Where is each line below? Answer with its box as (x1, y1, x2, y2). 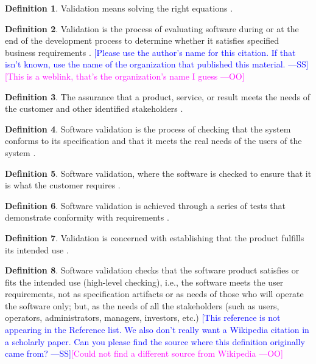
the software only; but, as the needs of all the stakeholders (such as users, (5, 299, 279, 312)
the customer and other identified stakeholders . (5, 102, 183, 115)
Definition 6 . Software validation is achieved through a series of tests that (5, 199, 286, 211)
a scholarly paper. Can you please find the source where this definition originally (5, 335, 305, 348)
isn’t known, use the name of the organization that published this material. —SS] (5, 58, 309, 70)
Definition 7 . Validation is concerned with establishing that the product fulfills (5, 231, 304, 244)
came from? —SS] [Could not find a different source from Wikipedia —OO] (5, 347, 283, 360)
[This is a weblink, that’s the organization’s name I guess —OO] (5, 69, 245, 82)
